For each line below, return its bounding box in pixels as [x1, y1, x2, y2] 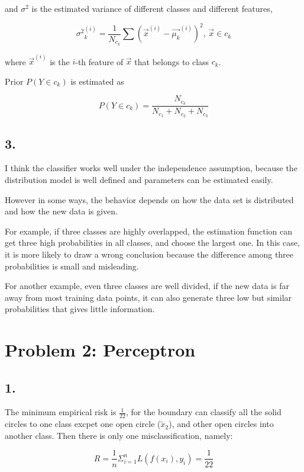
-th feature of [75, 55, 124, 68]
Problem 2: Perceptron [5, 338, 196, 362]
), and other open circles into [169, 418, 274, 430]
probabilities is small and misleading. [5, 259, 139, 272]
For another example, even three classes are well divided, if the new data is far [5, 280, 289, 292]
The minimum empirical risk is [5, 406, 117, 418]
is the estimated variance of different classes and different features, [31, 2, 273, 14]
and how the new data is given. [5, 205, 118, 217]
